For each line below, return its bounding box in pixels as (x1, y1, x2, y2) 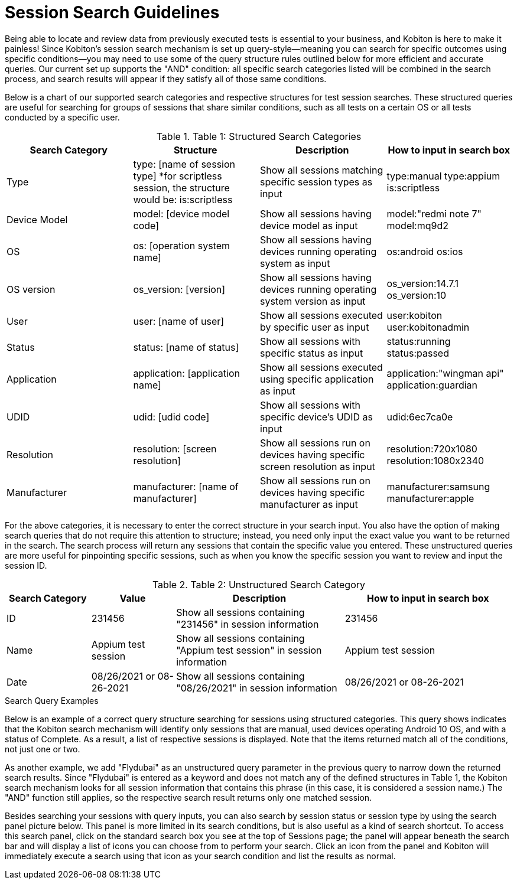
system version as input (260, 295, 366, 307)
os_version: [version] (133, 283, 226, 295)
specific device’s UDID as (260, 410, 373, 423)
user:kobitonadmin (386, 321, 470, 333)
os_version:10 (386, 289, 447, 301)
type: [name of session (133, 158, 235, 170)
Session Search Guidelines (5, 2, 220, 22)
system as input (260, 257, 330, 269)
